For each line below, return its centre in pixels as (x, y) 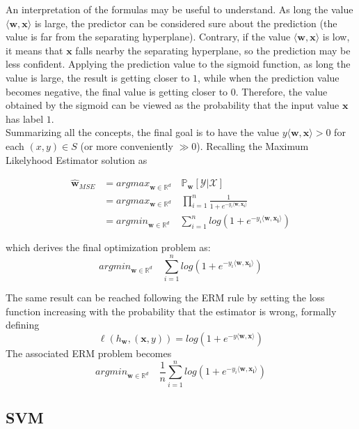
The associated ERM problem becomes (89, 353)
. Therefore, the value (281, 91)
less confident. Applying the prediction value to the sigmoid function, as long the (178, 64)
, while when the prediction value (269, 77)
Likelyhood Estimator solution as (77, 159)
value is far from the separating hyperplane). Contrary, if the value (148, 37)
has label (25, 118)
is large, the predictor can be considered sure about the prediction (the (186, 23)
